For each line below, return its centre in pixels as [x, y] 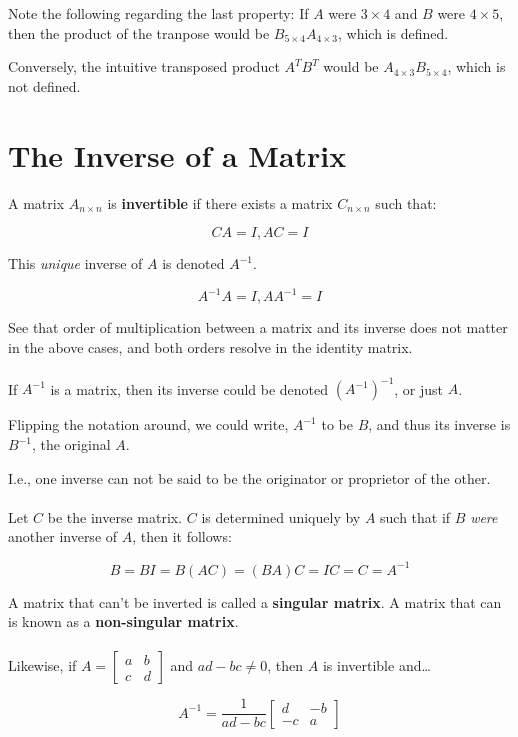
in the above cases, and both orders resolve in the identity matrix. [210, 346]
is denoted [193, 263]
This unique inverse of [75, 263]
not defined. [44, 85]
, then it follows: [182, 536]
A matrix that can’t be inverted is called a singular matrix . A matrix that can [255, 601]
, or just [419, 388]
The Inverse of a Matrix [177, 154]
